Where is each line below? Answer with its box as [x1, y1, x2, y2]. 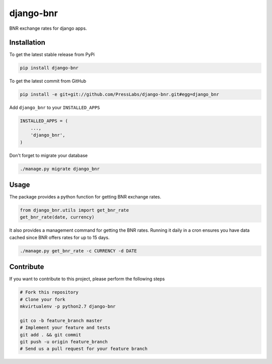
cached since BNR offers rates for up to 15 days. [9, 234, 110, 240]
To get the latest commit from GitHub [9, 78, 87, 84]
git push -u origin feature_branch [20, 339, 108, 344]
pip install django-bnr [20, 65, 79, 71]
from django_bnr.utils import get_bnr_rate [20, 207, 129, 213]
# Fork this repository [20, 289, 79, 295]
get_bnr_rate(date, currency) [20, 215, 95, 220]
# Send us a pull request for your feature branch [20, 346, 148, 352]
